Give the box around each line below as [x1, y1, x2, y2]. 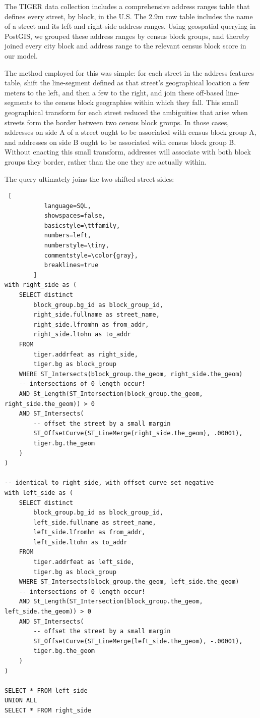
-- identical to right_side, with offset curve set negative [5, 479, 214, 487]
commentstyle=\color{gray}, [44, 251, 138, 259]
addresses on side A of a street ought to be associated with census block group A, [5, 127, 256, 137]
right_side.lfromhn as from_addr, [33, 321, 149, 328]
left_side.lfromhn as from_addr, [33, 529, 146, 536]
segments [5, 97, 32, 108]
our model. [5, 50, 38, 61]
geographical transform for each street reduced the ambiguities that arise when [5, 107, 248, 117]
